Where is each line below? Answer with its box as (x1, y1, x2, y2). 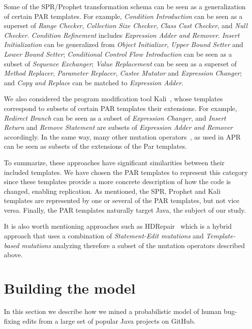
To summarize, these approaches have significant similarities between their (4, 157, 225, 167)
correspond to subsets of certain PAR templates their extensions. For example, (4, 103, 237, 113)
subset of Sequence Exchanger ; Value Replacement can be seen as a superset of (4, 58, 237, 68)
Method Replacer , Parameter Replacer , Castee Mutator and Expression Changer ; (4, 68, 242, 78)
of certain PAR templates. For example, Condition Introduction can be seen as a (4, 11, 243, 21)
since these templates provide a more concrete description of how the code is (4, 176, 231, 187)
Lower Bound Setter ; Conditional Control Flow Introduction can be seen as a (4, 48, 232, 59)
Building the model (4, 278, 136, 298)
